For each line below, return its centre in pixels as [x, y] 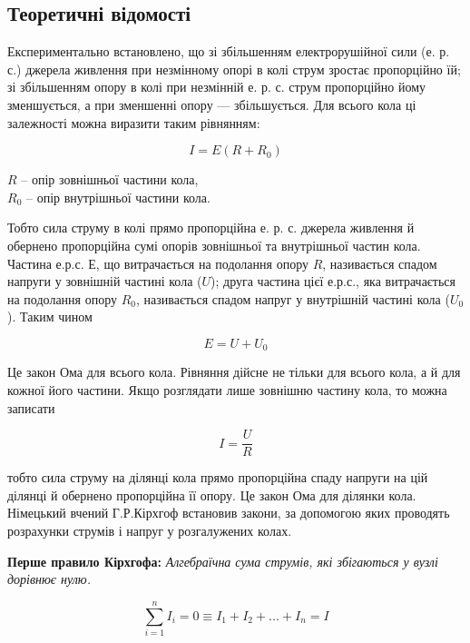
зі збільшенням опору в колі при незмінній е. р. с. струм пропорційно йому [217, 87]
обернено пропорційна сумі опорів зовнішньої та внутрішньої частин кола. [214, 245]
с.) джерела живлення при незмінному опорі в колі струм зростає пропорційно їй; [234, 69]
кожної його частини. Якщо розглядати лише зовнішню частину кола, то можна [227, 389]
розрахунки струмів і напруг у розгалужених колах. [150, 530]
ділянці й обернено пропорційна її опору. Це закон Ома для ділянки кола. [212, 495]
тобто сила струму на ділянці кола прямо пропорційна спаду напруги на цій [218, 477]
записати [31, 407]
